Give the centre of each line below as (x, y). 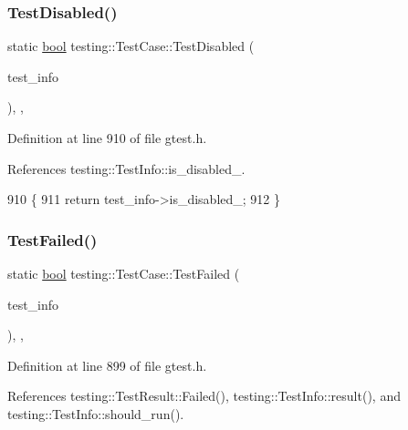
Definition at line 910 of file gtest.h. (107, 138)
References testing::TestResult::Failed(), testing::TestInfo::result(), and (204, 396)
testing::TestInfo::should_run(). (96, 413)
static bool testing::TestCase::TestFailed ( (124, 273)
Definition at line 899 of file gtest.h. (107, 365)
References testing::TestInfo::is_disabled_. (126, 168)
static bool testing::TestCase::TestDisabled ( (131, 46)
